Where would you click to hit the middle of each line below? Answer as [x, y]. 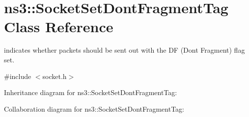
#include [18, 76]
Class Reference [59, 27]
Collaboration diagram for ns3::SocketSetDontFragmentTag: [94, 108]
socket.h [55, 76]
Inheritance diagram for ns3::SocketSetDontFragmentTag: [91, 92]
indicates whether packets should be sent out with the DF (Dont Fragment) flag [124, 50]
